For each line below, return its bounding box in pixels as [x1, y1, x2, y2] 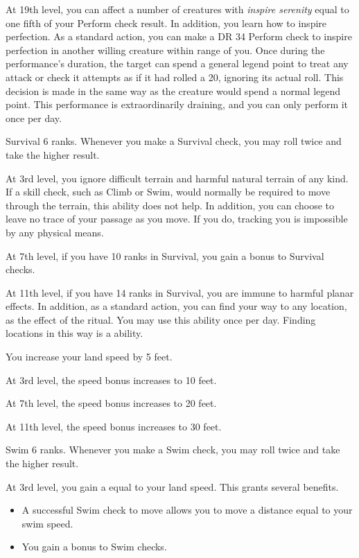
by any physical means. [6, 225, 104, 239]
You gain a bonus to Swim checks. [21, 539, 167, 554]
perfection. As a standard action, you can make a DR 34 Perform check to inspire [6, 29, 352, 44]
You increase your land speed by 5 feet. [6, 349, 173, 364]
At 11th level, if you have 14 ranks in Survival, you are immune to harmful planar [6, 285, 354, 299]
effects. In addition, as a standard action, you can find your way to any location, [6, 299, 347, 313]
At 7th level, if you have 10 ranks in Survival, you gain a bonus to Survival [6, 248, 324, 263]
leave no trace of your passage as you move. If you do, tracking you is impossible [6, 211, 348, 226]
